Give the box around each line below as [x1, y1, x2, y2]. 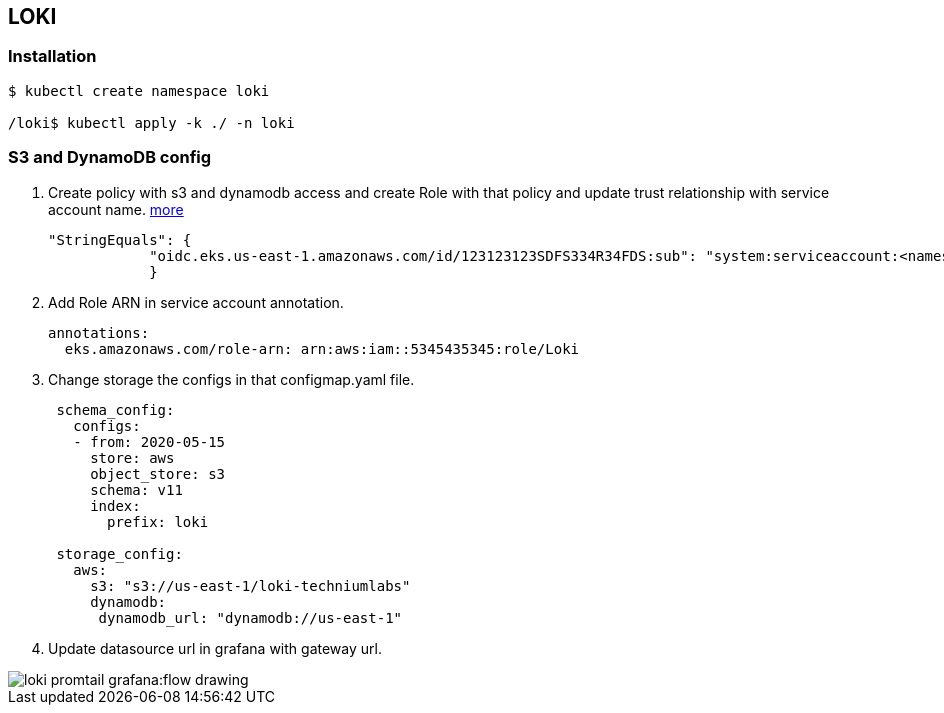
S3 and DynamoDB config [8, 147, 212, 168]
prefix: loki [107, 513, 209, 530]
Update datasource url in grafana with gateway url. [48, 639, 382, 657]
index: [90, 497, 141, 514]
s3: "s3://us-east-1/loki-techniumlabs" [90, 577, 411, 594]
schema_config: [56, 401, 175, 418]
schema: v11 [90, 481, 183, 498]
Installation [8, 46, 97, 67]
